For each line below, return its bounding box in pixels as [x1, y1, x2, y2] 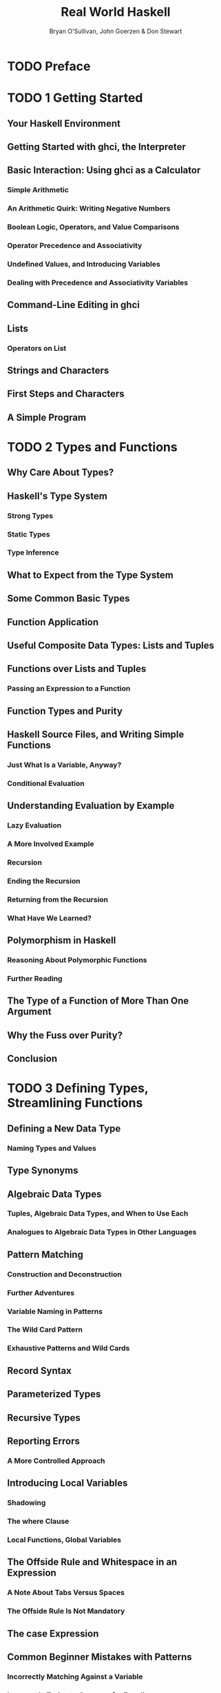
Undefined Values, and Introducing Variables [7, 259, 160, 269]
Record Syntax [7, 1365, 72, 1377]
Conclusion [7, 1053, 58, 1064]
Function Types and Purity [7, 705, 123, 717]
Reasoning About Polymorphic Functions [7, 955, 147, 965]
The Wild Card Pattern [7, 1325, 83, 1335]
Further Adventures [7, 1288, 74, 1297]
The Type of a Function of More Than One [7, 995, 189, 1007]
